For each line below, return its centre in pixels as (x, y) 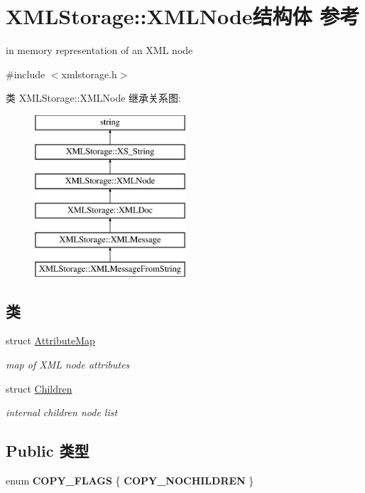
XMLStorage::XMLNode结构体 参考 (183, 16)
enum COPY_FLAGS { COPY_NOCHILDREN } (130, 481)
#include (26, 74)
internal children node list (62, 412)
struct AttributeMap (50, 340)
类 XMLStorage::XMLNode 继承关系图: (94, 98)
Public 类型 (48, 451)
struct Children (39, 388)
